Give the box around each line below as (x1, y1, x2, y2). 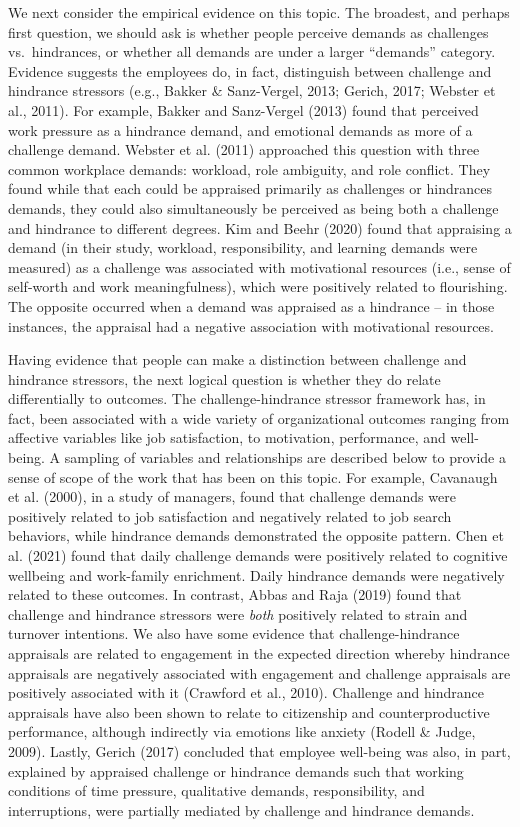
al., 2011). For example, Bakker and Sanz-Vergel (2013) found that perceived (8, 99, 479, 120)
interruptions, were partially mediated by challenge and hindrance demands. (8, 799, 475, 820)
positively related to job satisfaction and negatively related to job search (8, 505, 452, 526)
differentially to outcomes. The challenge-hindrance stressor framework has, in (8, 388, 486, 409)
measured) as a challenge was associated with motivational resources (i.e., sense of (8, 256, 511, 277)
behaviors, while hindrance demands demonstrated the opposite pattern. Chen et (8, 525, 504, 546)
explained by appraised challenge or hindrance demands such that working (8, 760, 464, 781)
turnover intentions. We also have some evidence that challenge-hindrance (8, 623, 460, 644)
